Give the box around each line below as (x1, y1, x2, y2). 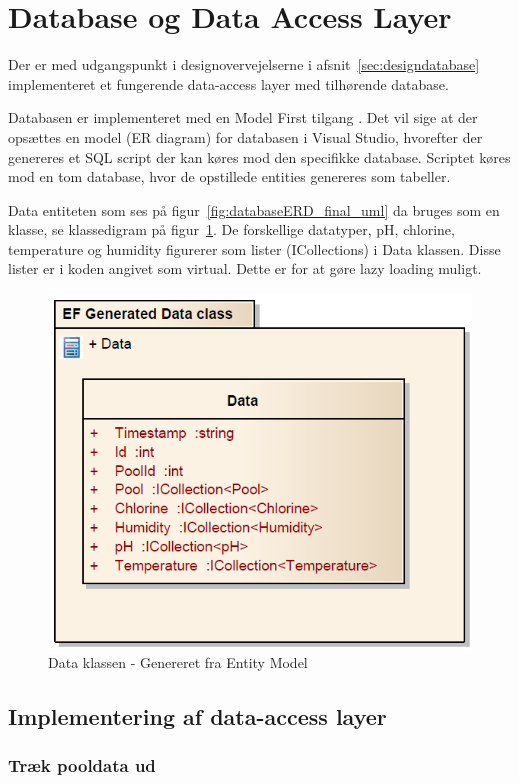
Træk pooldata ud (8, 753, 156, 778)
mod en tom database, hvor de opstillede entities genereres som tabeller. (8, 166, 451, 187)
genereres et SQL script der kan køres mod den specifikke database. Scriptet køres (8, 146, 511, 167)
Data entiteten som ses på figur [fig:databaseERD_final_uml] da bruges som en (8, 199, 500, 220)
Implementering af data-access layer (8, 701, 387, 732)
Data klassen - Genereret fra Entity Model (48, 652, 308, 673)
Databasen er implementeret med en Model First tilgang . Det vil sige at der (8, 107, 478, 128)
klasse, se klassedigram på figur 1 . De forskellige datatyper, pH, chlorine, (8, 219, 455, 240)
